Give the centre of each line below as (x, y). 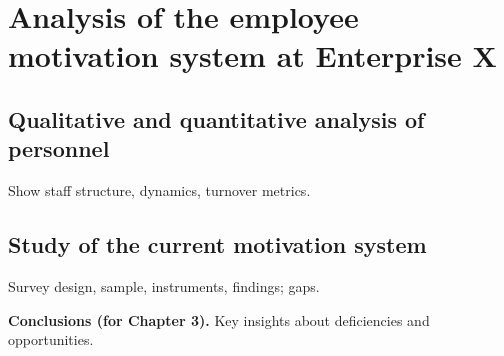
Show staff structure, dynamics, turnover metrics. (159, 190)
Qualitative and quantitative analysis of (216, 118)
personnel (59, 148)
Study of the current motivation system (217, 244)
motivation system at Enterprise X (252, 55)
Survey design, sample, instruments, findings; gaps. (164, 285)
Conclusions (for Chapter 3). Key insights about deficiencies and (219, 319)
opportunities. (51, 339)
